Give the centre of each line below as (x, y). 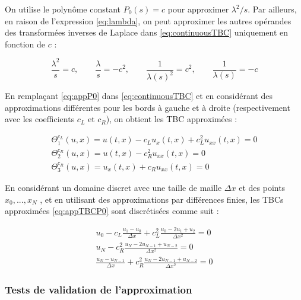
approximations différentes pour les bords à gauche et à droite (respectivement (148, 107)
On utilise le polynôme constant (63, 9)
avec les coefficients (40, 119)
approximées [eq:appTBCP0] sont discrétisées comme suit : (112, 211)
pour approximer (198, 9)
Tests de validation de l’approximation (99, 290)
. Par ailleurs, (272, 9)
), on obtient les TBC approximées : (172, 119)
